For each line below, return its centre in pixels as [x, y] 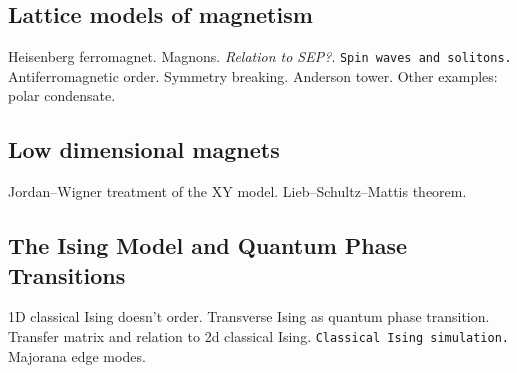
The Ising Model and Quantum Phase [208, 245]
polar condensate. [62, 95]
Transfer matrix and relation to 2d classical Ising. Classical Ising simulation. [258, 336]
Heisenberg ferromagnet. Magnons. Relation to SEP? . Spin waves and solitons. [260, 56]
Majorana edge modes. [77, 355]
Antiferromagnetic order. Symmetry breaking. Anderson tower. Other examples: [253, 75]
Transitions [67, 274]
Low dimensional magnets [144, 149]
